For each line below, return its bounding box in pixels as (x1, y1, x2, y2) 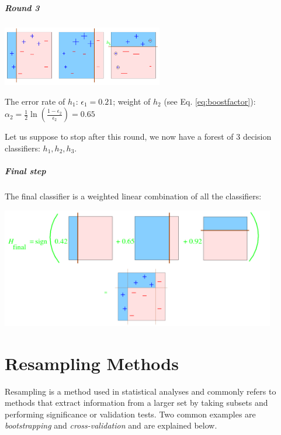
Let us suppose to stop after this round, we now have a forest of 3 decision (5, 130, 272, 143)
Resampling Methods (5, 351, 179, 375)
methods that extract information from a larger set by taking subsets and (5, 396, 268, 409)
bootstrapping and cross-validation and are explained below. (5, 419, 217, 431)
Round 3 (5, 1, 40, 13)
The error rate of (5, 95, 65, 107)
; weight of (113, 95, 151, 107)
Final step (5, 164, 46, 177)
